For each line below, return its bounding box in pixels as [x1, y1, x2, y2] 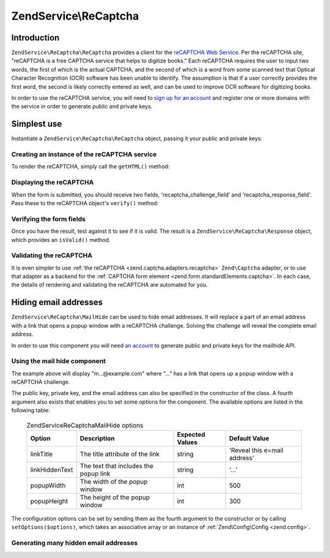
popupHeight [30, 497, 68, 505]
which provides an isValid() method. [11, 236, 111, 243]
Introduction [11, 32, 60, 43]
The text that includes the [79, 461, 154, 470]
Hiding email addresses [11, 297, 103, 307]
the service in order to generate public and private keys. [11, 103, 153, 110]
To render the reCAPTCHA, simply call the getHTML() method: [11, 163, 170, 170]
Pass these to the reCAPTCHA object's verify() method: [11, 199, 159, 206]
